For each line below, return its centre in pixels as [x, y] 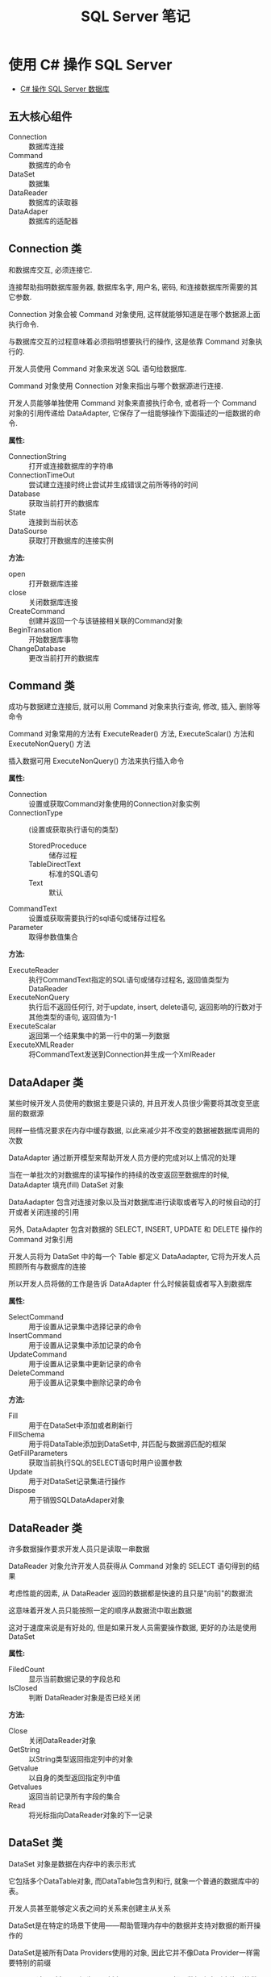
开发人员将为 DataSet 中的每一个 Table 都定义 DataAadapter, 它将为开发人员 [134, 1257]
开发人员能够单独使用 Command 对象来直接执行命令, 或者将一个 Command [132, 402]
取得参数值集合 [53, 937]
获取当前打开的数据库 [64, 503]
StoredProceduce [58, 846]
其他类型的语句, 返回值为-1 [73, 1017]
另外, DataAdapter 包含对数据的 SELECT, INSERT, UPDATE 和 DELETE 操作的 [135, 1229]
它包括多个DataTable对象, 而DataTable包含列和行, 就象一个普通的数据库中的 [134, 1881]
